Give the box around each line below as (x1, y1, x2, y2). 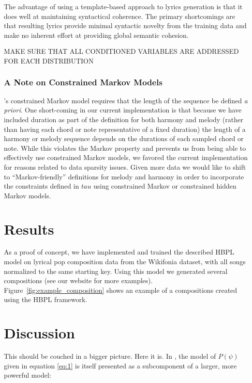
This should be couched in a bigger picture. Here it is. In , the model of (4, 351, 216, 361)
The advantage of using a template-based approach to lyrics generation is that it (4, 1, 243, 11)
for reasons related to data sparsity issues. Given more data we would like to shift (4, 161, 246, 172)
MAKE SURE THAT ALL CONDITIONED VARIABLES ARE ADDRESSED (4, 46, 239, 56)
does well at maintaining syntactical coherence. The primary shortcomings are (4, 11, 236, 21)
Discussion (4, 323, 75, 343)
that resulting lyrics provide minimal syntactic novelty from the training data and (4, 20, 247, 31)
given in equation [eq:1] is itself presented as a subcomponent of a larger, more (4, 360, 237, 370)
